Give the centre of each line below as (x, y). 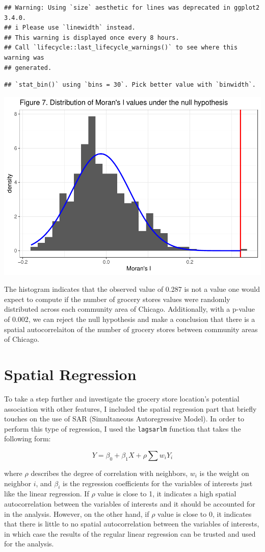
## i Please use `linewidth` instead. (70, 28)
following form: (28, 438)
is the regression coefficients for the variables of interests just (158, 483)
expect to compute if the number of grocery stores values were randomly (117, 299)
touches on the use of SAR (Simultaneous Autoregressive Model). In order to (124, 419)
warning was (24, 57)
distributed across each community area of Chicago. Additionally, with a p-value (129, 309)
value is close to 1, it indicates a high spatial (167, 494)
